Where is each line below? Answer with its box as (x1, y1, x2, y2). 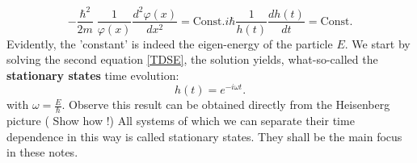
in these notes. (6, 144, 78, 161)
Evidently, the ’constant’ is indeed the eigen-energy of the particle (6, 35, 333, 52)
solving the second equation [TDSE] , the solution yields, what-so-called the (6, 51, 378, 68)
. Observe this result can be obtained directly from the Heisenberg (61, 96, 390, 113)
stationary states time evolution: (6, 66, 179, 83)
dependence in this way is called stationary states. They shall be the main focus (6, 127, 402, 144)
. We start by (344, 35, 411, 52)
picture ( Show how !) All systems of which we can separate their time (6, 112, 355, 129)
